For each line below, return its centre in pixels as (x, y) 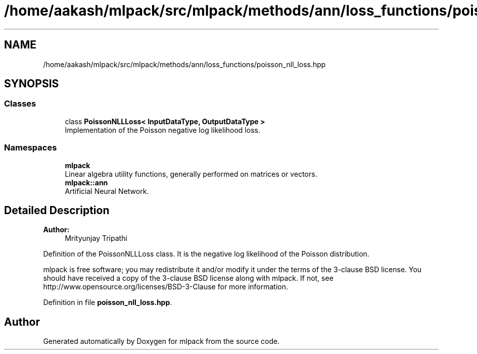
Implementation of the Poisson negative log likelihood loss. (162, 130)
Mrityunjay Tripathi (96, 238)
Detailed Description (57, 210)
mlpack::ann (86, 182)
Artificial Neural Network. (107, 191)
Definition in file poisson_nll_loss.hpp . (108, 302)
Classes (20, 104)
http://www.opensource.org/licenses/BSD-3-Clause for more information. (165, 287)
